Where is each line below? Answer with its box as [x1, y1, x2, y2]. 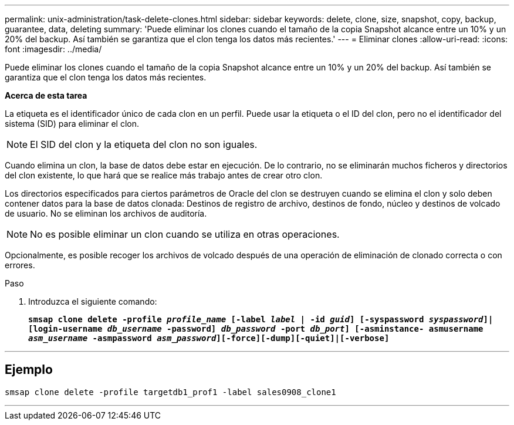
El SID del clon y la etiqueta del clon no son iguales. [30, 139, 258, 150]
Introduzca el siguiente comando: [28, 296, 157, 306]
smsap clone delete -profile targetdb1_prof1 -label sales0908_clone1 [5, 387, 336, 397]
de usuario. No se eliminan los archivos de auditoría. [5, 208, 207, 218]
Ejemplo [5, 362, 53, 377]
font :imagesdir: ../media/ [5, 44, 102, 54]
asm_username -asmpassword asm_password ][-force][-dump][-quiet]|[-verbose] [28, 333, 390, 343]
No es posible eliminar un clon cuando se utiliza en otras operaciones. [30, 228, 340, 240]
